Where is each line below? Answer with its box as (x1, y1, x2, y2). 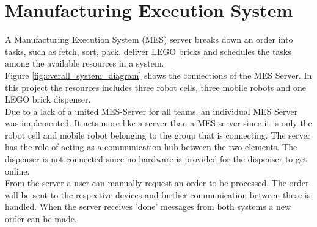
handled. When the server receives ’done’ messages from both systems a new (5, 200, 291, 213)
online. (5, 164, 30, 177)
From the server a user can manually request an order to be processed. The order (5, 176, 309, 189)
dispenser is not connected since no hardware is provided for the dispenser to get (5, 153, 307, 165)
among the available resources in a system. (5, 57, 164, 70)
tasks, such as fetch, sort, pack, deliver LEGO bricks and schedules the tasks (5, 45, 291, 57)
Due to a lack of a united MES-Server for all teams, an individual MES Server (5, 104, 298, 117)
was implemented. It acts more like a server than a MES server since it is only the (5, 117, 312, 129)
